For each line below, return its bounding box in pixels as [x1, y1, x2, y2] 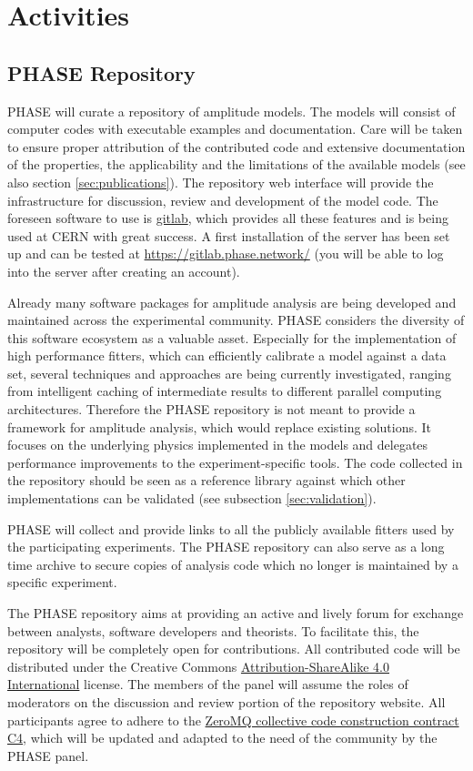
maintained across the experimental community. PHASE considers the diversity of [7, 310, 465, 330]
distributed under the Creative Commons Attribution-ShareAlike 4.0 [7, 656, 390, 675]
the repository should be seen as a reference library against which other [7, 471, 406, 490]
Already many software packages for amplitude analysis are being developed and [7, 292, 457, 311]
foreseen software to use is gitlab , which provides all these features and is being [7, 208, 448, 228]
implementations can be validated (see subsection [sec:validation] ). [7, 489, 377, 508]
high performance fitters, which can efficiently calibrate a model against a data [7, 346, 447, 365]
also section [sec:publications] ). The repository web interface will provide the [7, 172, 434, 191]
